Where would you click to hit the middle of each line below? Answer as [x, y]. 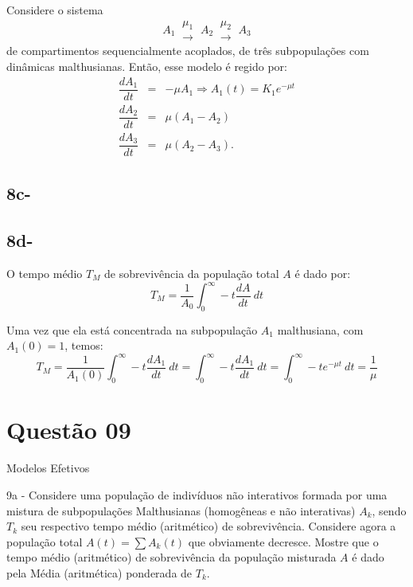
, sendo [389, 510]
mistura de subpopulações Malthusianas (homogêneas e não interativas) [181, 510]
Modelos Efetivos [48, 468]
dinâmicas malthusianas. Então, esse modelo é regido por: [147, 67]
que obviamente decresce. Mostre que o [283, 541]
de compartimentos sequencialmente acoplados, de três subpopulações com [188, 51]
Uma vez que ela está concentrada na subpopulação [132, 329]
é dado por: [323, 273]
